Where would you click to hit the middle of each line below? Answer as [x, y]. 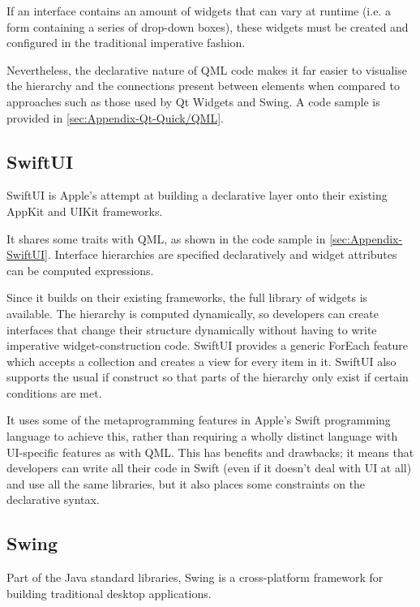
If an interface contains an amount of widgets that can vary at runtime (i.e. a [199, 11]
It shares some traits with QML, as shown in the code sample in [166, 238]
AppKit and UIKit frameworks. [85, 211]
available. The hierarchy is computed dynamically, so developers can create [193, 313]
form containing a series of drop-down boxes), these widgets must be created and [208, 26]
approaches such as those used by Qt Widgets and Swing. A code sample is [193, 101]
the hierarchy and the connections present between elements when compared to [203, 86]
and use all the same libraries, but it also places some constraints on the [186, 483]
